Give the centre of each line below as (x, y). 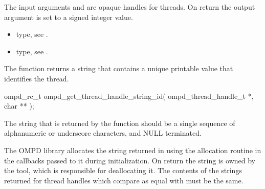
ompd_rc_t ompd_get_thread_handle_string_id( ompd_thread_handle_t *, (129, 96)
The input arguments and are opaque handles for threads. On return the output (130, 7)
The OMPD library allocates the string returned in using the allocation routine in (133, 150)
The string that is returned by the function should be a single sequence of (120, 123)
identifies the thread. (37, 78)
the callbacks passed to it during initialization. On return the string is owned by (130, 160)
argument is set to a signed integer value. (69, 17)
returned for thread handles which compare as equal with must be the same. (124, 180)
